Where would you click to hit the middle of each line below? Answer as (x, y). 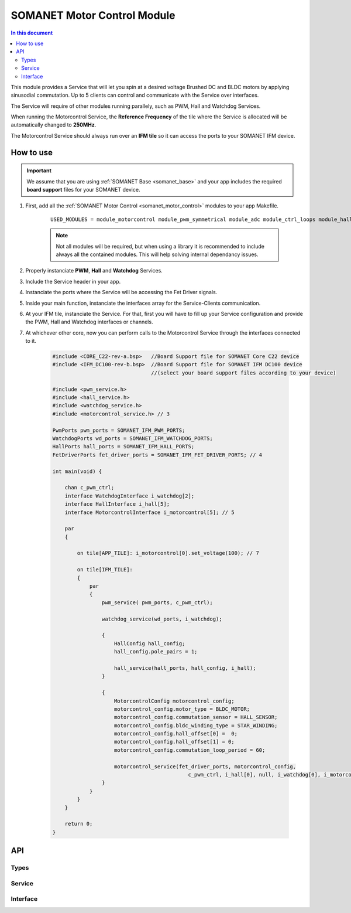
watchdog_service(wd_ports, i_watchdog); (162, 619)
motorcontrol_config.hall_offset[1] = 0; (174, 742)
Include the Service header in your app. (73, 281)
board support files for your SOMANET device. (83, 190)
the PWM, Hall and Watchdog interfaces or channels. (89, 322)
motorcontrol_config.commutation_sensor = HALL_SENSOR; (196, 717)
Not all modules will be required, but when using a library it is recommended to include (160, 246)
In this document (32, 33)
